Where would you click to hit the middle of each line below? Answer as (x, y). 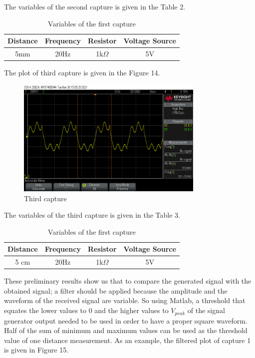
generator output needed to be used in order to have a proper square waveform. (126, 320)
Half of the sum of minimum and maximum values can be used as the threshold (126, 330)
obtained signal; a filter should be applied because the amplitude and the (116, 290)
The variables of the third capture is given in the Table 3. (92, 215)
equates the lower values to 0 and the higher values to (86, 310)
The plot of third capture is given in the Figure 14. (82, 73)
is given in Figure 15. (36, 350)
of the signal (206, 310)
